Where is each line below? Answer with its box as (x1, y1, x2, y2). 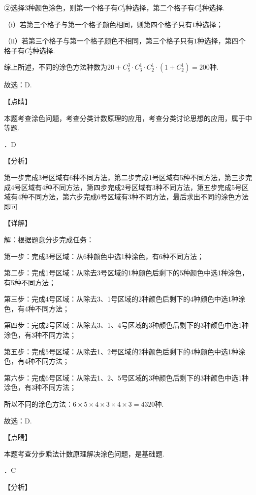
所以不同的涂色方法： (4, 399, 73, 409)
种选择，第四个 (197, 36, 246, 46)
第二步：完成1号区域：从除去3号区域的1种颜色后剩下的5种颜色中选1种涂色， (4, 267, 249, 278)
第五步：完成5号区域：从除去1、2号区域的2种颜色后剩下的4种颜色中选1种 (4, 346, 238, 356)
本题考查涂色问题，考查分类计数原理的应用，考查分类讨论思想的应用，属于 (4, 113, 245, 123)
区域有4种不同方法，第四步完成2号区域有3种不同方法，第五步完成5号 (21, 182, 242, 192)
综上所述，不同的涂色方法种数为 (4, 62, 107, 72)
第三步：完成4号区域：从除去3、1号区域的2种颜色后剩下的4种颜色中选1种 (4, 294, 238, 304)
